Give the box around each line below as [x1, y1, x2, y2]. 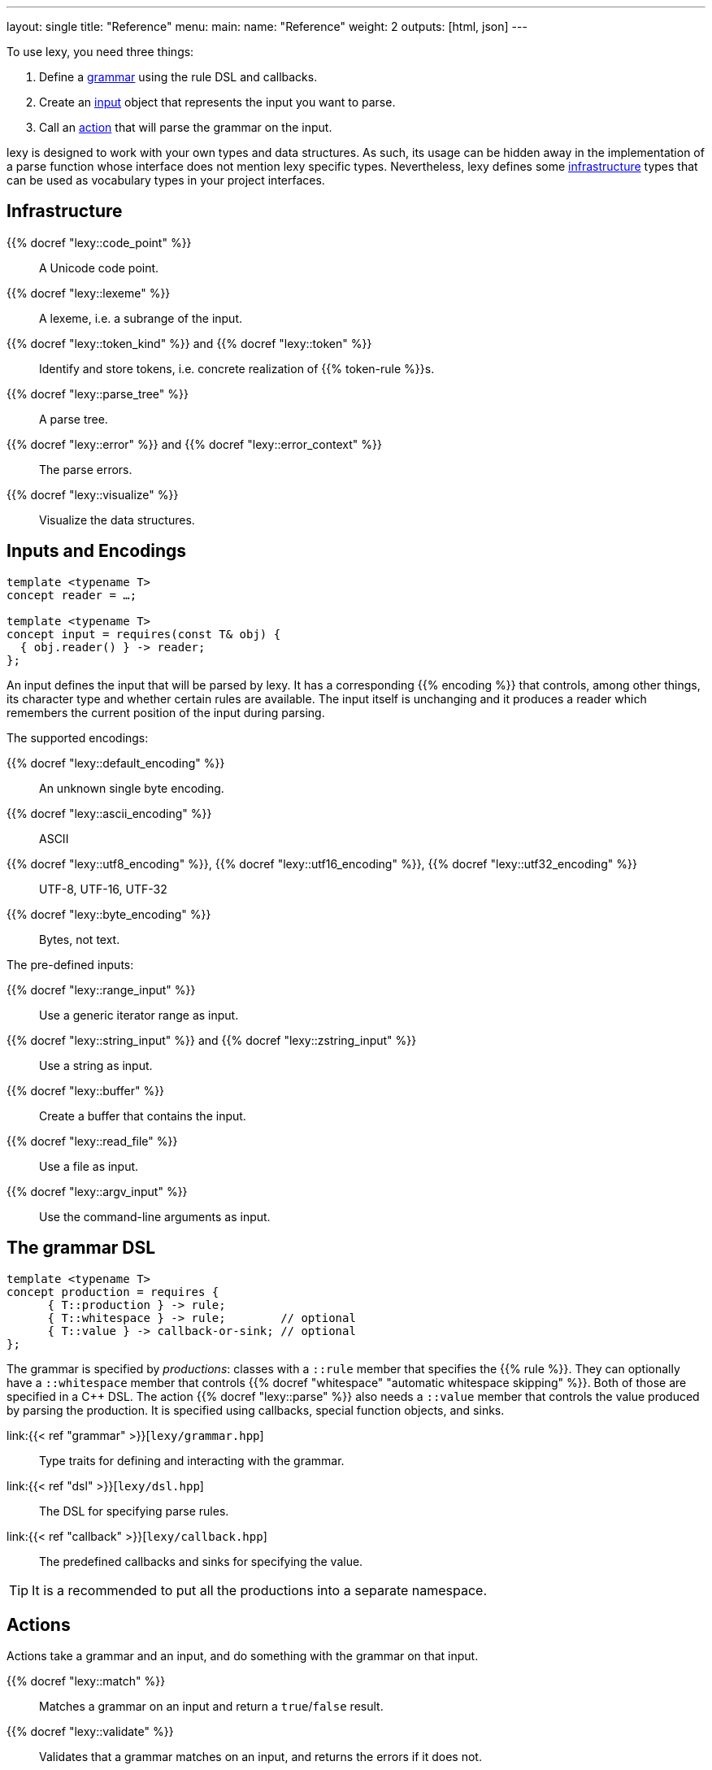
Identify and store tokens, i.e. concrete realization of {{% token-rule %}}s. [39, 361, 435, 376]
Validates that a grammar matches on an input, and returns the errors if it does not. [39, 1750, 482, 1764]
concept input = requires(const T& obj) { [7, 627, 281, 641]
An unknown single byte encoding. [39, 781, 224, 795]
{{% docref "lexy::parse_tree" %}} [7, 386, 189, 401]
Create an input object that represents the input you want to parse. [39, 95, 396, 109]
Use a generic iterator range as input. [39, 1007, 239, 1022]
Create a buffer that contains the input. [39, 1108, 246, 1123]
